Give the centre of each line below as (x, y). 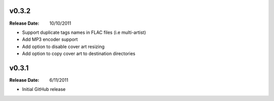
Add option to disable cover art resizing (63, 46)
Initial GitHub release (44, 89)
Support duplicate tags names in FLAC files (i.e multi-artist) (84, 32)
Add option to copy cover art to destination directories (79, 54)
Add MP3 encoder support (50, 39)
